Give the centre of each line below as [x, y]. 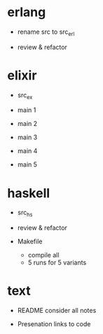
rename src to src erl [46, 32]
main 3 [27, 137]
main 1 [27, 110]
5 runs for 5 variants [57, 263]
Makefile [30, 242]
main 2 [27, 124]
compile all [43, 255]
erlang [27, 12]
